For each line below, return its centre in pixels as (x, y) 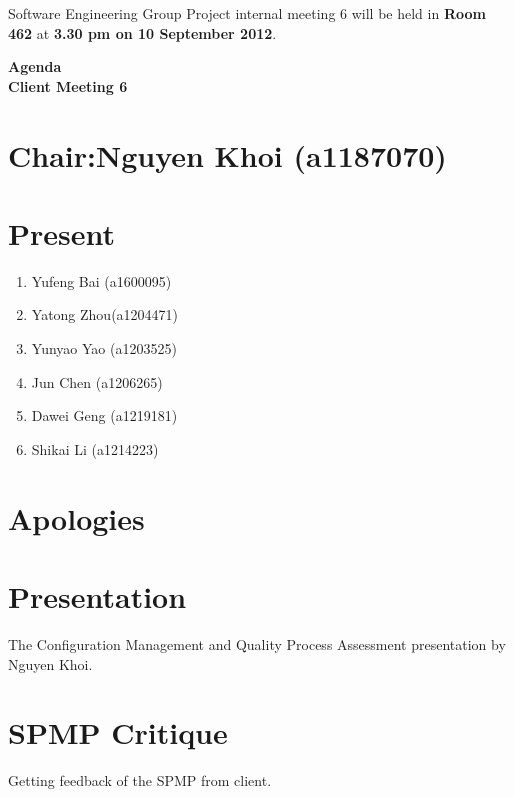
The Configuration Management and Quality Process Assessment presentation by (257, 643)
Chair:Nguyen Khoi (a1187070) (227, 154)
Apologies (76, 517)
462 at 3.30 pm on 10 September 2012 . (142, 32)
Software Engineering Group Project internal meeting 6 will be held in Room (247, 13)
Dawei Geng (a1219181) (104, 415)
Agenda (35, 66)
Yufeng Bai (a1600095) (101, 280)
